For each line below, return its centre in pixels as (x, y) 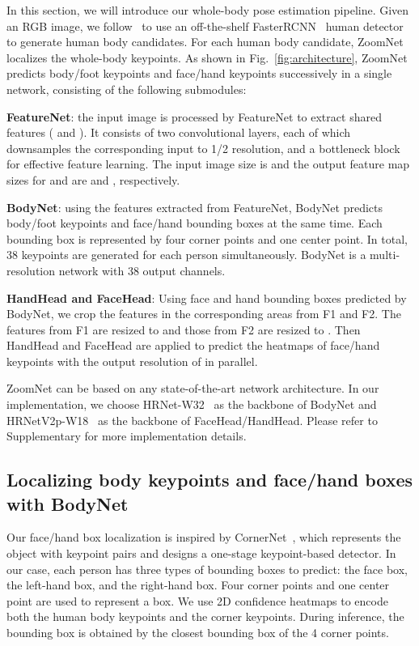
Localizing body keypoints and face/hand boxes (210, 480)
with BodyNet (68, 503)
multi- (385, 255)
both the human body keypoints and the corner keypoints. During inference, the (205, 616)
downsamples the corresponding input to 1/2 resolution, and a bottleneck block (203, 148)
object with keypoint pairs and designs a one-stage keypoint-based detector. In (201, 553)
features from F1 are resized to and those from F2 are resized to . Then (184, 329)
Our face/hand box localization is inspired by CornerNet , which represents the (204, 537)
